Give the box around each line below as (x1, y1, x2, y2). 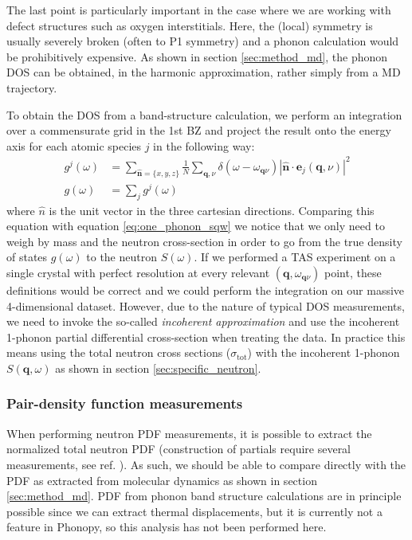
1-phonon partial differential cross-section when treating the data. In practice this (6, 328, 406, 345)
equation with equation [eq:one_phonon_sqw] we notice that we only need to (6, 217, 385, 234)
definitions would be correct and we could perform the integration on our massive (6, 281, 405, 298)
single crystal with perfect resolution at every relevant (6, 264, 270, 280)
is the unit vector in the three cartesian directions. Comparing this (49, 202, 375, 218)
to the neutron (86, 248, 158, 265)
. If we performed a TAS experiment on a (194, 248, 396, 265)
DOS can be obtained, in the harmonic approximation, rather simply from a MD (6, 64, 401, 80)
